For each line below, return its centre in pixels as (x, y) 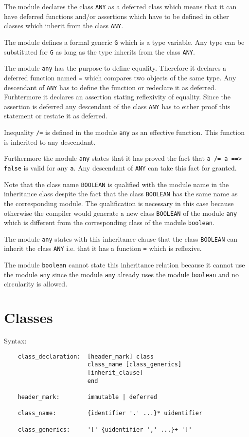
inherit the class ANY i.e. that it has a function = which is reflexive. (103, 248)
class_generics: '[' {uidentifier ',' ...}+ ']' (105, 429)
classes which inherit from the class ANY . (64, 26)
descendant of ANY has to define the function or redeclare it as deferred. (110, 87)
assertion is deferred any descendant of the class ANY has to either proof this (117, 106)
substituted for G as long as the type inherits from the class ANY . (99, 51)
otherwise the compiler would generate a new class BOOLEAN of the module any (121, 213)
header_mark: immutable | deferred (87, 397)
